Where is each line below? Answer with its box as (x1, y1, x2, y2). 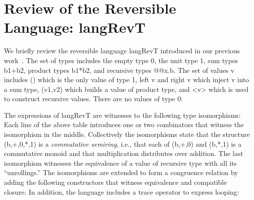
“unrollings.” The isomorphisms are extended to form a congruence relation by (4, 167, 238, 178)
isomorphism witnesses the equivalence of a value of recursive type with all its (4, 157, 237, 168)
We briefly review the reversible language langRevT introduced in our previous (4, 45, 240, 56)
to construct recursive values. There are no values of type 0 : (4, 93, 183, 104)
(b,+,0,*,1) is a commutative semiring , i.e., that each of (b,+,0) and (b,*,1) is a (4, 138, 242, 149)
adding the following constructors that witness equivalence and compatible (4, 177, 227, 187)
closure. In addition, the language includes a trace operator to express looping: (4, 186, 239, 197)
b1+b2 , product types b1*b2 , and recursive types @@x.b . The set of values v (4, 65, 234, 75)
